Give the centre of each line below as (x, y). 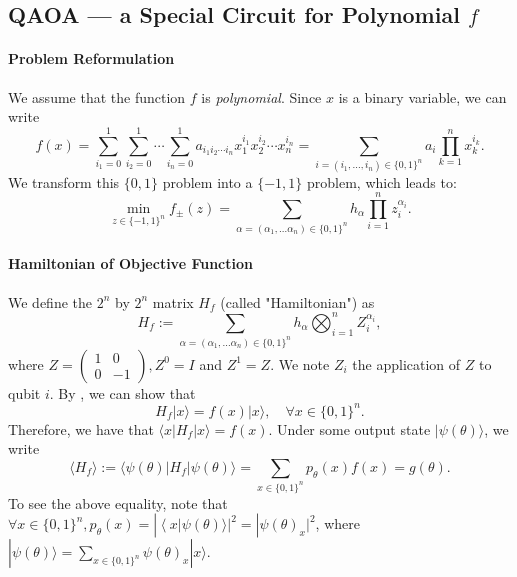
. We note (300, 363)
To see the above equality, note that (118, 502)
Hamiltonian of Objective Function (130, 263)
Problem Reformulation (91, 58)
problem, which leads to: (382, 181)
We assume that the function (97, 96)
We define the (50, 301)
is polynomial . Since (261, 96)
